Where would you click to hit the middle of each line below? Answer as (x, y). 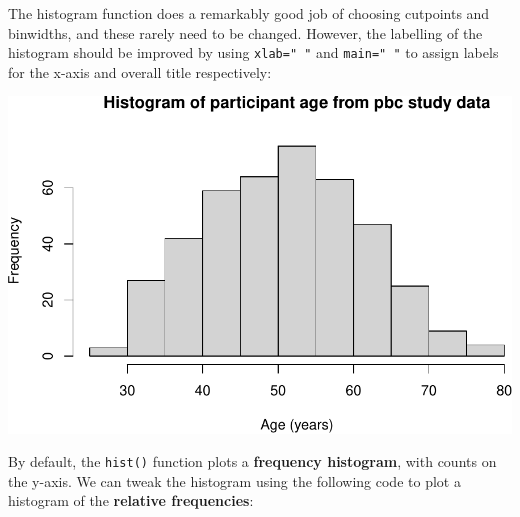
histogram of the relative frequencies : (131, 500)
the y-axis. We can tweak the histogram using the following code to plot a (234, 480)
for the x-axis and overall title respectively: (140, 71)
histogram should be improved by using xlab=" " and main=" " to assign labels (253, 52)
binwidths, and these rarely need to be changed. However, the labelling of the (245, 32)
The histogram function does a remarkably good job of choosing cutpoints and (249, 13)
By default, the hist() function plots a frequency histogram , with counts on (252, 461)
